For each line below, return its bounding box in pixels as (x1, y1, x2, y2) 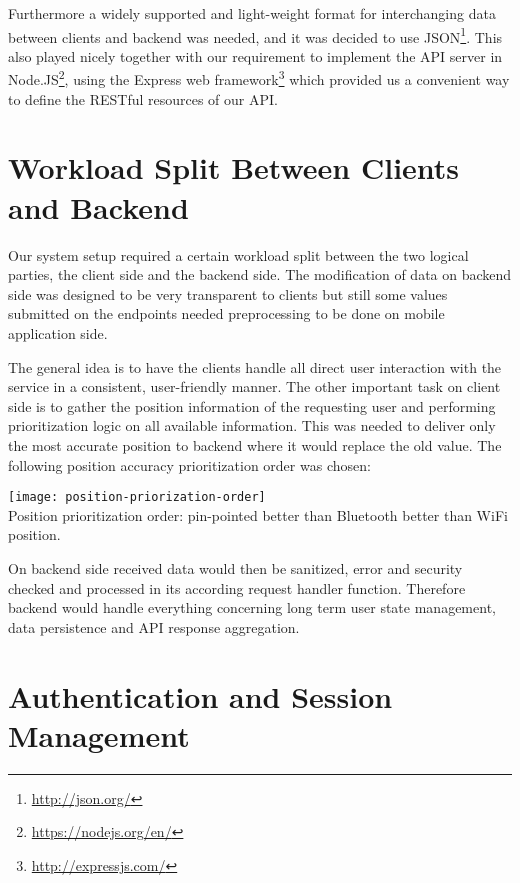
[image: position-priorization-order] (8, 490, 266, 505)
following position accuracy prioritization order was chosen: (8, 454, 371, 475)
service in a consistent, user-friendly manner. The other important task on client (8, 376, 501, 397)
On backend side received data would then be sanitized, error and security (8, 557, 463, 578)
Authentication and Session (8, 675, 393, 716)
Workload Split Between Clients (8, 147, 460, 188)
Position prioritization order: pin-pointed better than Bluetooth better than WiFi (8, 504, 508, 525)
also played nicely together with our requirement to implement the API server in (8, 45, 503, 66)
